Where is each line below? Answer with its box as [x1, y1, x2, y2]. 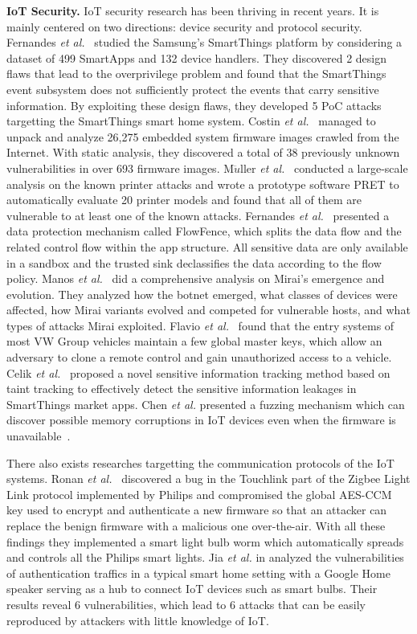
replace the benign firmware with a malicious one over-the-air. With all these [6, 517, 386, 534]
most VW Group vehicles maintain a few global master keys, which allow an [6, 333, 382, 350]
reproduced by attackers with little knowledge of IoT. [6, 612, 269, 628]
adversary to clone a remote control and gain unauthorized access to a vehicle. [6, 349, 392, 366]
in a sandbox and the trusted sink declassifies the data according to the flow [6, 254, 382, 271]
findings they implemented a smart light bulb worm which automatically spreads [6, 533, 404, 550]
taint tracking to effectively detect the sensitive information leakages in [6, 380, 357, 397]
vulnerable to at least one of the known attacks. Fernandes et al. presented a [6, 207, 390, 223]
